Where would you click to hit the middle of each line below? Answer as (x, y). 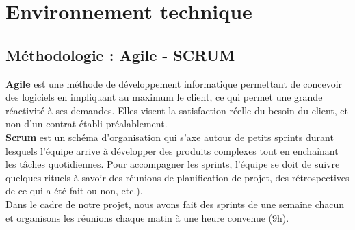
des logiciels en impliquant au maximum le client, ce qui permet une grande (164, 97)
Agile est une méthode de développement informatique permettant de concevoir (174, 83)
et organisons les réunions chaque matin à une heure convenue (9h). (147, 217)
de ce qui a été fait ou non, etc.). (74, 191)
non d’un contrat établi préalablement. (87, 124)
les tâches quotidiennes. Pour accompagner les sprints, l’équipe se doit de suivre (173, 164)
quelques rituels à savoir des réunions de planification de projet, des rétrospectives (177, 177)
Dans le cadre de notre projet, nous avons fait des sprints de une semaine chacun (175, 204)
